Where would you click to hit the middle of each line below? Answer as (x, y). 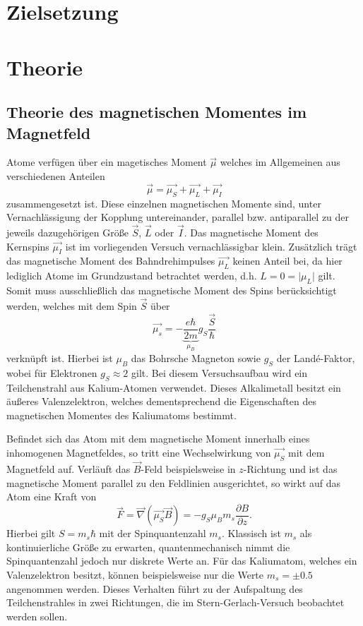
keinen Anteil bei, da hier (287, 261)
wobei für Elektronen (52, 372)
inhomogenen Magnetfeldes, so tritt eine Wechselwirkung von (139, 452)
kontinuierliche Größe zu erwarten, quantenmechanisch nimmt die (148, 547)
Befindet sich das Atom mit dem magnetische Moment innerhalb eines (158, 439)
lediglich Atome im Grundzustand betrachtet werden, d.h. (132, 276)
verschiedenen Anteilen (56, 175)
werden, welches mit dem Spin (72, 305)
